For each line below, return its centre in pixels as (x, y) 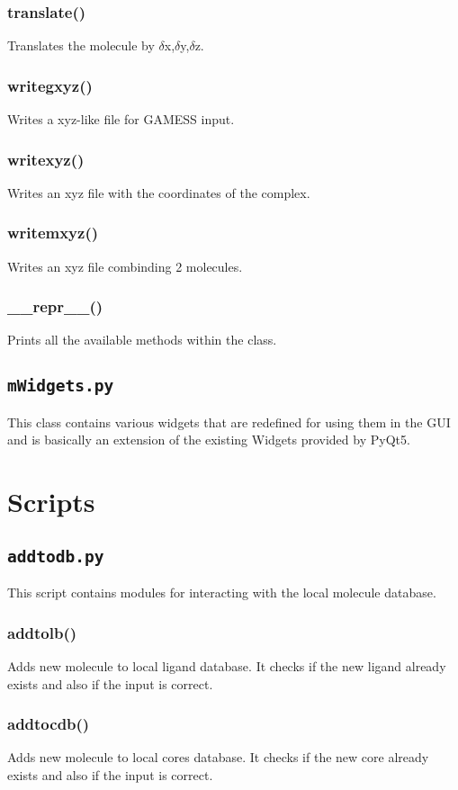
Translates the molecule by (81, 45)
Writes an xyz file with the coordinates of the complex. (159, 192)
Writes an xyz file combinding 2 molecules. (125, 266)
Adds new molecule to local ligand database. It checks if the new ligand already (227, 666)
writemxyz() (53, 233)
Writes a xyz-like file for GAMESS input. (121, 119)
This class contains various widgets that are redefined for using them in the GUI (229, 422)
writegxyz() (50, 85)
